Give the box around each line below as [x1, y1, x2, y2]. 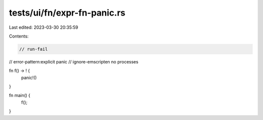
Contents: [9, 33, 29, 39]
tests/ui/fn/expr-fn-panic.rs [9, 7, 126, 18]
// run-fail [19, 46, 48, 52]
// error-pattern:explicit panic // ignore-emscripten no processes [9, 59, 139, 64]
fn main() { [9, 93, 31, 99]
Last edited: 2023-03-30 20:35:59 [9, 24, 78, 30]
